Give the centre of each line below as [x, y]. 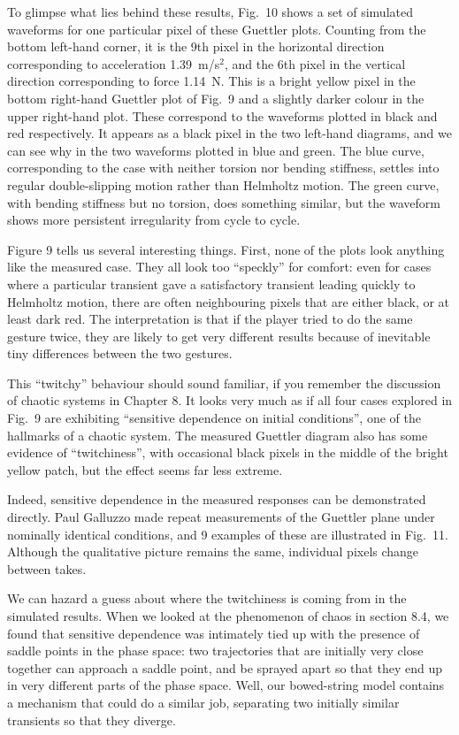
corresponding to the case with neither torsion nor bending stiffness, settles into [223, 168]
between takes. [47, 568]
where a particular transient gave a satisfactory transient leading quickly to [211, 283]
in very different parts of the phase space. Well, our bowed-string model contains [226, 685]
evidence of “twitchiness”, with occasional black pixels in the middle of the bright [228, 452]
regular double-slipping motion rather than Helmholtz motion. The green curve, [223, 184]
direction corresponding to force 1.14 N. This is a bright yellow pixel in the [211, 81]
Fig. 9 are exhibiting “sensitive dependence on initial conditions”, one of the [214, 418]
